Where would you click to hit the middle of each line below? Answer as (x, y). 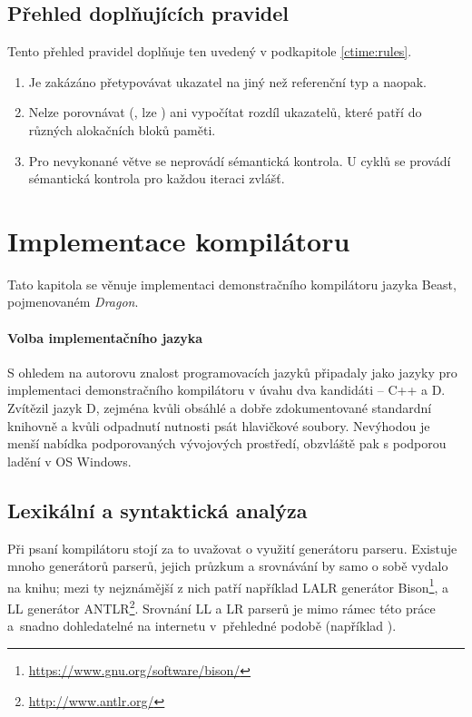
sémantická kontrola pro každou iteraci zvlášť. (157, 178)
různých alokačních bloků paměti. (122, 129)
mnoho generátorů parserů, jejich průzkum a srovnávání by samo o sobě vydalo (228, 566)
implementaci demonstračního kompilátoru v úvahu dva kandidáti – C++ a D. (226, 390)
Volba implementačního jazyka (105, 337)
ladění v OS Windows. (69, 461)
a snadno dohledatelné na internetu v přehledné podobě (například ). (202, 626)
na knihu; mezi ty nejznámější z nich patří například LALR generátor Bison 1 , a (228, 585)
